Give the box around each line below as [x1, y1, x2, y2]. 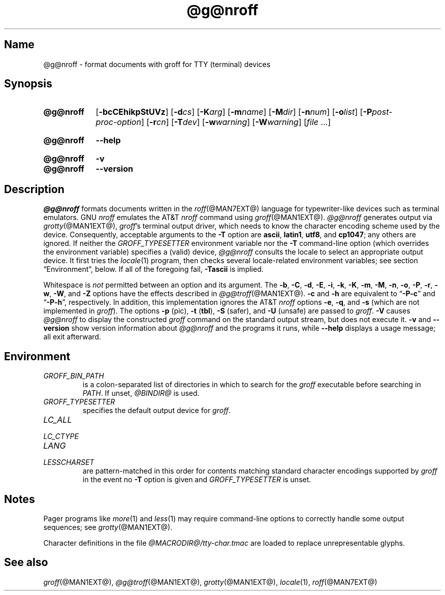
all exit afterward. [43, 332, 101, 341]
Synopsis [4, 77, 52, 90]
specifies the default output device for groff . [82, 406, 231, 415]
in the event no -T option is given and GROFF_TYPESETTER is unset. [82, 475, 311, 484]
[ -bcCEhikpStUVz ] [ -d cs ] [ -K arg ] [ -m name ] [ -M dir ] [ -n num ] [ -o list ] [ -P [96, 107, 372, 117]
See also [4, 556, 48, 569]
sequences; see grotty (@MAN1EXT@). [43, 522, 173, 531]
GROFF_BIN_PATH [43, 371, 104, 381]
